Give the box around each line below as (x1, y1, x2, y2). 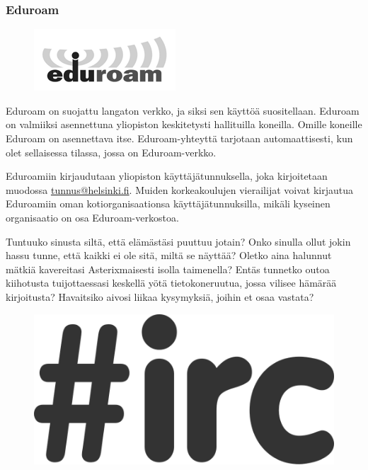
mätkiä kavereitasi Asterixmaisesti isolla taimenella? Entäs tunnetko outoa (6, 261, 330, 276)
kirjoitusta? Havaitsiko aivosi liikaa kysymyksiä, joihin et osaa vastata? (6, 289, 314, 304)
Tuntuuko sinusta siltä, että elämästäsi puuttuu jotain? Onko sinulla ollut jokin (6, 234, 351, 248)
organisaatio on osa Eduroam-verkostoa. (6, 210, 179, 224)
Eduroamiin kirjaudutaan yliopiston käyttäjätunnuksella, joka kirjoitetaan (6, 168, 328, 183)
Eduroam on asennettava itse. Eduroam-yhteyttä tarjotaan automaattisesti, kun (6, 131, 353, 145)
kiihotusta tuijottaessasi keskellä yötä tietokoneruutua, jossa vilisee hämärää (6, 275, 337, 290)
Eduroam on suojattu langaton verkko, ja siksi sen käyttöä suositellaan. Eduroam (6, 103, 360, 117)
